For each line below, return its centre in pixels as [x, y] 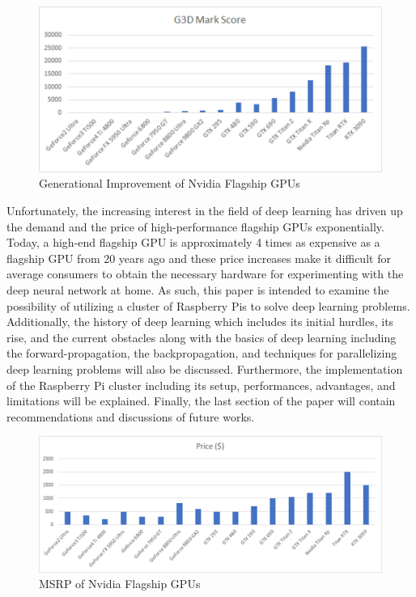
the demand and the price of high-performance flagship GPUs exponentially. [195, 226]
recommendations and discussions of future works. [131, 416]
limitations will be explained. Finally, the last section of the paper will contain [201, 401]
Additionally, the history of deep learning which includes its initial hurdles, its [200, 322]
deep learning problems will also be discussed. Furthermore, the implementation [205, 369]
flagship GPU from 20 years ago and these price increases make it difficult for [199, 258]
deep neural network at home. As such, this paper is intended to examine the [198, 290]
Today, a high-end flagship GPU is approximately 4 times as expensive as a [193, 242]
